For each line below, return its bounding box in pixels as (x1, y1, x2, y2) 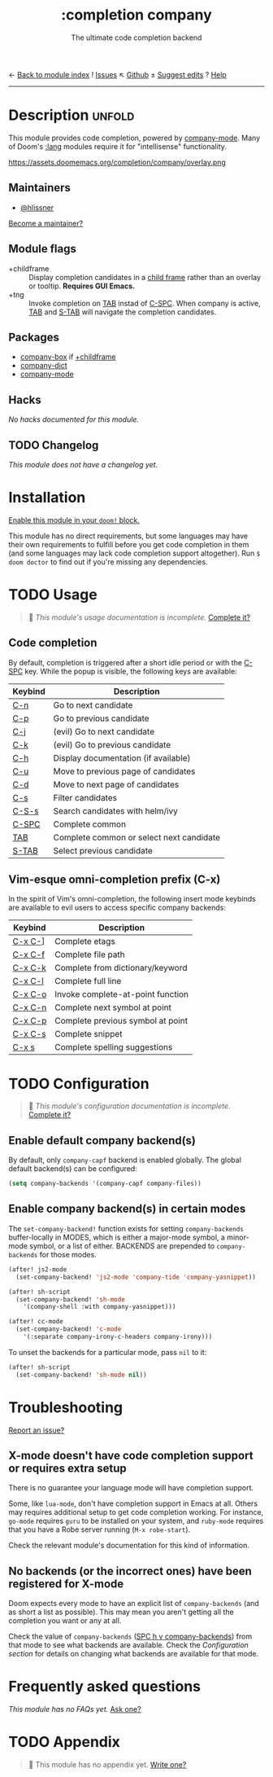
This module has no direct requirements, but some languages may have (8, 531, 249, 541)
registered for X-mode (8, 1577, 124, 1591)
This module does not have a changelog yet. (8, 459, 158, 469)
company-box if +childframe (19, 352, 116, 362)
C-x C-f (12, 949, 45, 960)
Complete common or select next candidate (53, 831, 221, 843)
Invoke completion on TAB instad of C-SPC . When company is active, (28, 298, 262, 308)
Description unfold (8, 106, 135, 125)
